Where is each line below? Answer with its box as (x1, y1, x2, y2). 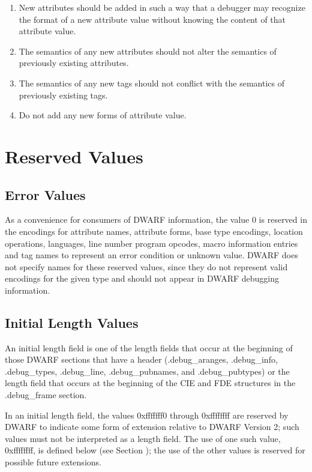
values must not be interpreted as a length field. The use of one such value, (5, 432, 281, 444)
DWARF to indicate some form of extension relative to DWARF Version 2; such (5, 420, 299, 433)
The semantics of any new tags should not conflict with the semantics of (19, 76, 284, 89)
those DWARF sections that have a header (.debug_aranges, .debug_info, (5, 353, 278, 366)
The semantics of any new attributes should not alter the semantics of (19, 44, 277, 57)
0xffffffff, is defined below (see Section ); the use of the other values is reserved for (5, 444, 305, 456)
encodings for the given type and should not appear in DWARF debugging (5, 272, 280, 285)
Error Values (5, 185, 86, 204)
